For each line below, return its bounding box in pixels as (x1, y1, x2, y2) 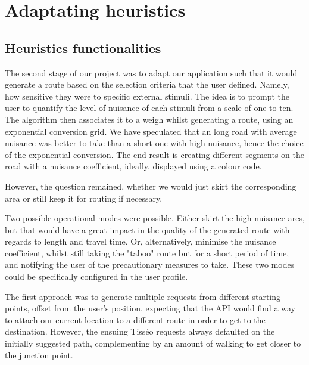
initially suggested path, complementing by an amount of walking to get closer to (5, 337, 301, 349)
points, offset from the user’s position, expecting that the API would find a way (5, 302, 295, 314)
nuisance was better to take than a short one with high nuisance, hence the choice (5, 137, 304, 149)
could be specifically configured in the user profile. (5, 270, 188, 283)
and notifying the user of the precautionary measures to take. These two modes (5, 258, 295, 271)
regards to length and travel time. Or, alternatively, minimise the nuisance (5, 235, 276, 248)
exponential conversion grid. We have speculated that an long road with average (5, 125, 297, 137)
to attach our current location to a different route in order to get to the (5, 313, 266, 326)
